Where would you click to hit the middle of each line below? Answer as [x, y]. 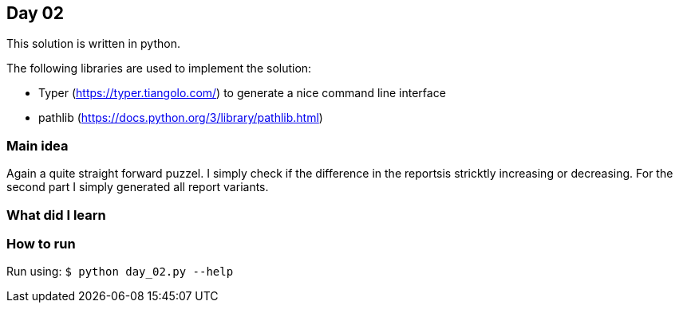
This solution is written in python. [93, 44]
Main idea [38, 145]
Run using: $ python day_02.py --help [120, 272]
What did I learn [56, 215]
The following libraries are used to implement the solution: [159, 68]
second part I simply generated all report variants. [138, 187]
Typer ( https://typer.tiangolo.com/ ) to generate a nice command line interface [242, 93]
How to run [41, 243]
